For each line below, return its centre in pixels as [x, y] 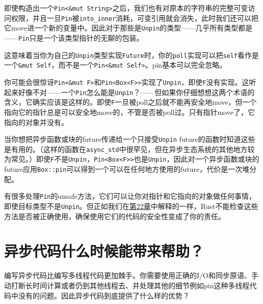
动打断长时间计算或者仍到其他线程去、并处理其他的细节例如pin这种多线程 [127, 285]
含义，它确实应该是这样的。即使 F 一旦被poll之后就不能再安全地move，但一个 [130, 102]
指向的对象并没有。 [36, 122]
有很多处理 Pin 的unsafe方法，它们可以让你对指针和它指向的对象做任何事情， [130, 196]
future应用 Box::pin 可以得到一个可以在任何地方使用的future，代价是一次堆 [127, 169]
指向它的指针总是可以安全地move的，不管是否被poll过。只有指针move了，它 [129, 112]
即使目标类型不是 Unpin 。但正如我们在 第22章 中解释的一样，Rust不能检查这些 [131, 206]
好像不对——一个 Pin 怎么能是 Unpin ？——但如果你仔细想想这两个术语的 [136, 92]
